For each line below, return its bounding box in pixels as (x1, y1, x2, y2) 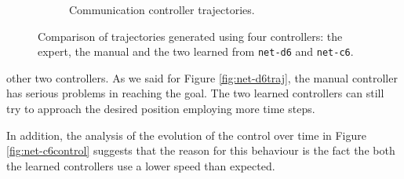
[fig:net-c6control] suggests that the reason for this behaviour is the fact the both (6, 142, 395, 159)
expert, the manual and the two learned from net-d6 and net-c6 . (38, 43, 354, 60)
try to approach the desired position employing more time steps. (6, 100, 315, 117)
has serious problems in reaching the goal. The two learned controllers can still (6, 85, 384, 101)
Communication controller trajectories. (69, 2, 255, 17)
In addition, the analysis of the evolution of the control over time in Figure (6, 126, 366, 143)
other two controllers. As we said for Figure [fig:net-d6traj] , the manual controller (6, 69, 398, 86)
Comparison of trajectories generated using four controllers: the (38, 27, 343, 44)
